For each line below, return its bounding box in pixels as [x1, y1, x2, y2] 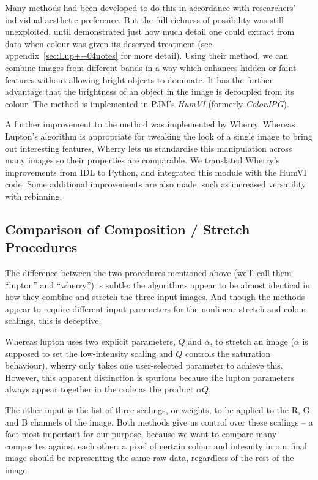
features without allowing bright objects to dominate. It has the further [5, 73, 273, 86]
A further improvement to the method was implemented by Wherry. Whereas [5, 118, 295, 130]
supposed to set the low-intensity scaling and [5, 347, 173, 359]
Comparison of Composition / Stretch [5, 219, 250, 238]
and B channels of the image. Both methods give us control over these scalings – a [5, 415, 313, 428]
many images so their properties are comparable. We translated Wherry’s [5, 154, 280, 167]
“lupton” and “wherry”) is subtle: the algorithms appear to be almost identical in [5, 278, 311, 291]
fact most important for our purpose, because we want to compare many [5, 427, 277, 440]
